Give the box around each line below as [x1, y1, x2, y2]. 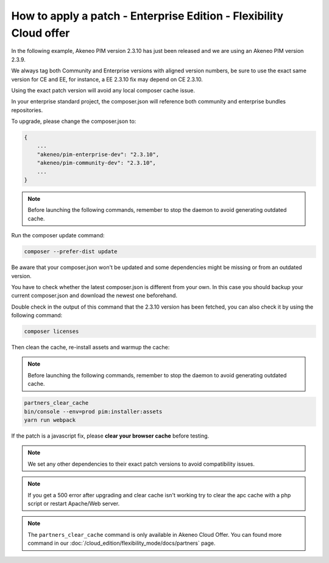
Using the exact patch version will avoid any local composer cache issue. [11, 86, 195, 94]
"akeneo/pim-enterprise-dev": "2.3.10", [37, 151, 160, 158]
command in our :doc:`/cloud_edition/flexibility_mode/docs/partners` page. [27, 539, 216, 547]
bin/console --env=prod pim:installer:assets [24, 408, 163, 415]
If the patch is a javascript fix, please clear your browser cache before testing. [11, 432, 210, 439]
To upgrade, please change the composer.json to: [11, 117, 136, 125]
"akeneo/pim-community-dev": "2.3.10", [37, 159, 157, 167]
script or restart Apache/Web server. [27, 500, 120, 507]
